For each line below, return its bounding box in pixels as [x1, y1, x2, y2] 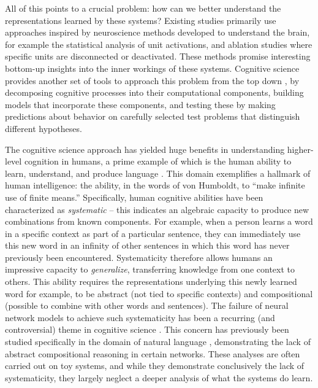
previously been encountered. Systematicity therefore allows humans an [5, 250, 273, 263]
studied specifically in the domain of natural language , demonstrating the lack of [5, 335, 311, 348]
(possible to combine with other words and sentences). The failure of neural [5, 299, 289, 312]
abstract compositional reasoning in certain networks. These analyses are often [5, 347, 300, 360]
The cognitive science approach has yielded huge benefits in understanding [5, 142, 285, 155]
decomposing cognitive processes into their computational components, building [5, 86, 304, 99]
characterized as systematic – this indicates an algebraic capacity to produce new [5, 203, 309, 215]
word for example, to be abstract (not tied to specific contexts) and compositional [5, 287, 313, 300]
